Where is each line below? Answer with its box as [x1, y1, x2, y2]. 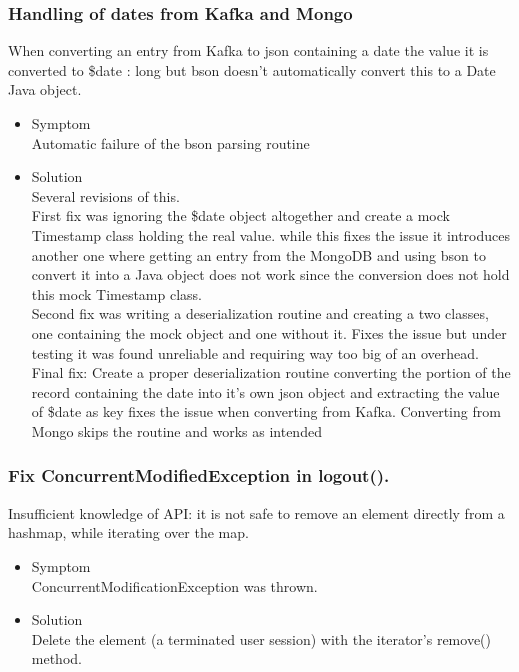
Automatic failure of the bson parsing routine [31, 132, 310, 153]
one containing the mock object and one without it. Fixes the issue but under [31, 322, 507, 343]
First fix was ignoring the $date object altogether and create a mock [31, 205, 450, 226]
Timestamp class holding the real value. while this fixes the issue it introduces [31, 224, 511, 245]
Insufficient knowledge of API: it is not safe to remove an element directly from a [8, 502, 505, 523]
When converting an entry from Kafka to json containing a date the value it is [8, 40, 489, 61]
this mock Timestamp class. [31, 283, 203, 304]
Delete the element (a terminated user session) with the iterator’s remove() [31, 628, 491, 649]
